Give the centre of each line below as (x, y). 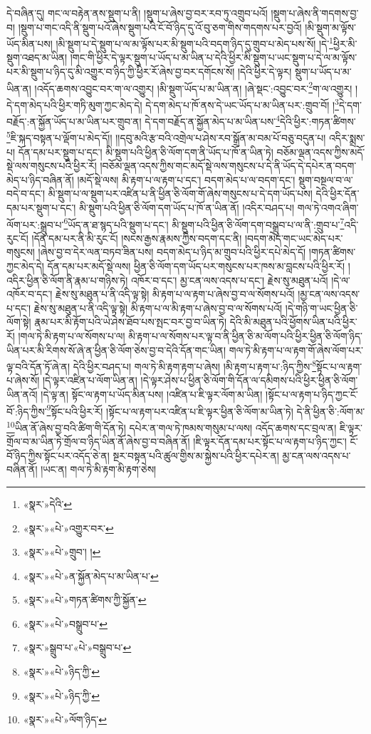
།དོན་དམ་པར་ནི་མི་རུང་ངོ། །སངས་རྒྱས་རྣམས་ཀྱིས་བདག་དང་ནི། (137, 238)
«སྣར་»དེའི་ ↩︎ (48, 503)
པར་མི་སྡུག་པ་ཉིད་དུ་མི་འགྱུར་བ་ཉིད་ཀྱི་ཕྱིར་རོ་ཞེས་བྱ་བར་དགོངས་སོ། (121, 72)
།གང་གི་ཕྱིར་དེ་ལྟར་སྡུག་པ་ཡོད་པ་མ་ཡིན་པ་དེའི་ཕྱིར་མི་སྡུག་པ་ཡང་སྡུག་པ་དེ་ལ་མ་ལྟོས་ (214, 57)
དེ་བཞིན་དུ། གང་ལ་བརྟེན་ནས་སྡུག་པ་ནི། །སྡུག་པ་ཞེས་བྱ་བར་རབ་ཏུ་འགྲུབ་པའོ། (137, 13)
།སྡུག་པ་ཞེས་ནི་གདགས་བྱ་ (315, 13)
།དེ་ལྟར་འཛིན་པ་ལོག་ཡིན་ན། (90, 380)
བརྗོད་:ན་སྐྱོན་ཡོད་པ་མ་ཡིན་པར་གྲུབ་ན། (74, 121)
